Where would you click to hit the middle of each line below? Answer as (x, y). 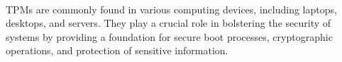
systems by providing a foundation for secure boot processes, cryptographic (169, 36)
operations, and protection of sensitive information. (117, 50)
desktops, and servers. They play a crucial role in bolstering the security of (169, 23)
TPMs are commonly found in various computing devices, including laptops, (171, 9)
